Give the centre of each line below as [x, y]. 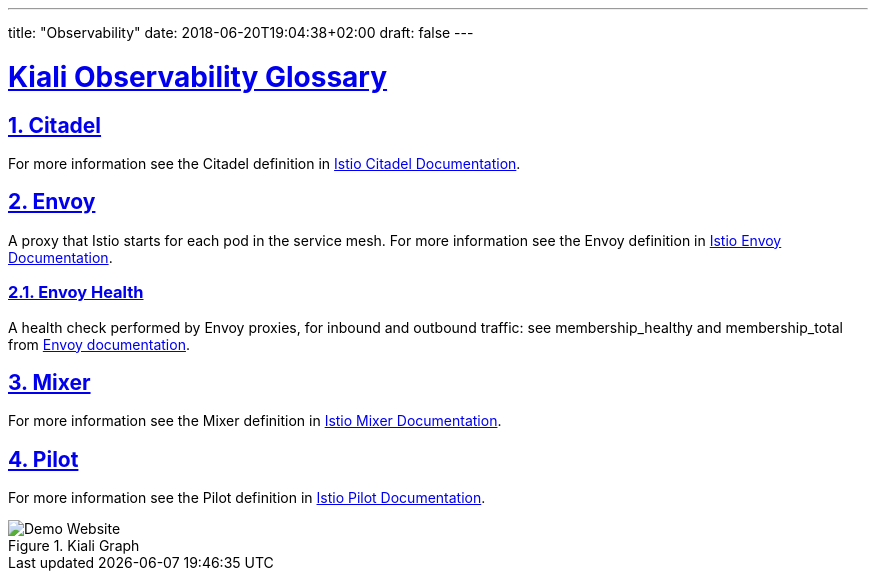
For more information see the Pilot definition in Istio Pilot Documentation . [247, 498]
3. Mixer [49, 382]
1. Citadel [55, 125]
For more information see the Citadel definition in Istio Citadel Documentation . [264, 163]
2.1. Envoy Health [76, 292]
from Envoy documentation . [99, 344]
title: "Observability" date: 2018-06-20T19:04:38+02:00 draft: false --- [241, 32]
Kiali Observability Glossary [198, 76]
